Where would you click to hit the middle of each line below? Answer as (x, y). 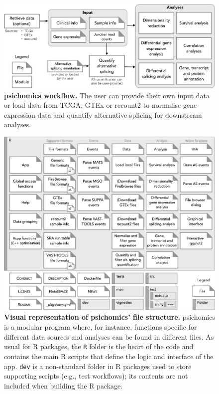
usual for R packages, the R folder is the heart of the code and (99, 346)
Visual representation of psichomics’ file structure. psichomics (109, 317)
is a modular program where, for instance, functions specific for (101, 327)
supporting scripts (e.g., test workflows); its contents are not (96, 376)
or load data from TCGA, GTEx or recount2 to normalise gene (101, 105)
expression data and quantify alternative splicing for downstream (103, 114)
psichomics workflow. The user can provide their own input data (107, 95)
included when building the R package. (63, 385)
